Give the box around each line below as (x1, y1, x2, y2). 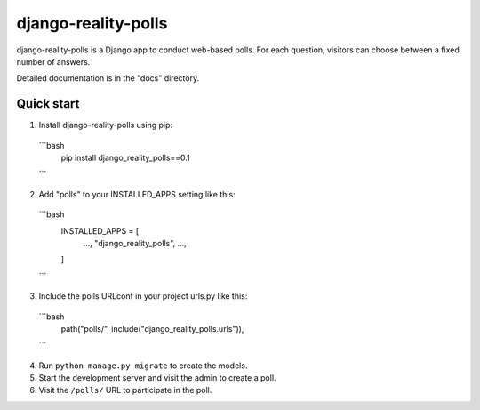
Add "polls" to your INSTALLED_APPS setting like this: (38, 189, 236, 199)
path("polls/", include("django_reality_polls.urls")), (60, 323, 244, 334)
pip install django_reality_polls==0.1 (60, 152, 190, 164)
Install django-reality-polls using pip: (38, 120, 173, 131)
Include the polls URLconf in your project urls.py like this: (38, 291, 248, 301)
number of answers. (16, 56, 91, 67)
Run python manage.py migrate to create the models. (38, 360, 248, 371)
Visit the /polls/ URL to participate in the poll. (38, 385, 212, 396)
